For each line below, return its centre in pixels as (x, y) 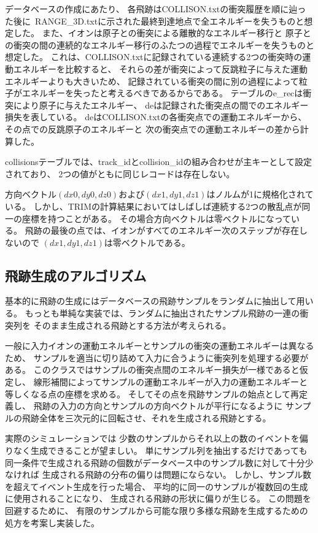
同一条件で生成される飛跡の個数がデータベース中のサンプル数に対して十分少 (159, 462)
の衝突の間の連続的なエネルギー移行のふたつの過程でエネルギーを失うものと (160, 44)
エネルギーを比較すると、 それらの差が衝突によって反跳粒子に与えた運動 (160, 68)
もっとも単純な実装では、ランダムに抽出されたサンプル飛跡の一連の (162, 313)
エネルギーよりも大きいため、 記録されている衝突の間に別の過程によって (152, 81)
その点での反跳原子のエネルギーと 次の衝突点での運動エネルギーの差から (153, 128)
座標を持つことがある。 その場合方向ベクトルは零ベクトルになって (156, 218)
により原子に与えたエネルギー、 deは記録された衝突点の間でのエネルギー (161, 105)
